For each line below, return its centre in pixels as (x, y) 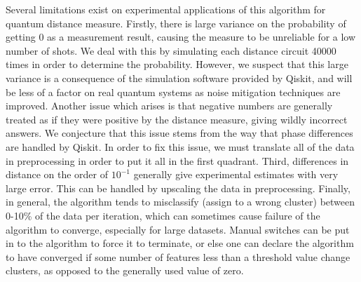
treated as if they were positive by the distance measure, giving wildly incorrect (177, 119)
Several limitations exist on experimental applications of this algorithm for (166, 9)
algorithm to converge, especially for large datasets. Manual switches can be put (178, 229)
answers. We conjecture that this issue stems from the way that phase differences (179, 133)
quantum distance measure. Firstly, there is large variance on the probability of (176, 23)
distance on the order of (57, 174)
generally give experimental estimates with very (236, 174)
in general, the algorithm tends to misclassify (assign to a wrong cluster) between (180, 202)
